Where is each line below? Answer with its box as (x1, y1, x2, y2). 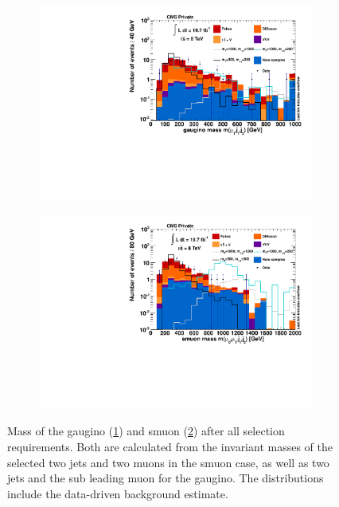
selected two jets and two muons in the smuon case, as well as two (7, 454, 329, 470)
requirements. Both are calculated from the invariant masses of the (7, 438, 333, 454)
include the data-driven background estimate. (7, 485, 228, 501)
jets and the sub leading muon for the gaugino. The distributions (7, 470, 324, 486)
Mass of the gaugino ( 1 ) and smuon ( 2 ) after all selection (7, 422, 285, 439)
